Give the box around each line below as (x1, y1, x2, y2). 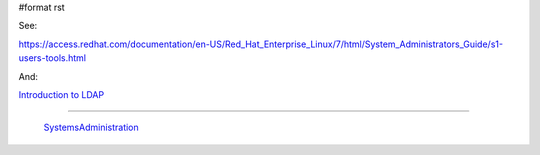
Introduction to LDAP (18, 88, 105, 100)
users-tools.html (18, 52, 87, 64)
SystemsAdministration (43, 121, 139, 134)
